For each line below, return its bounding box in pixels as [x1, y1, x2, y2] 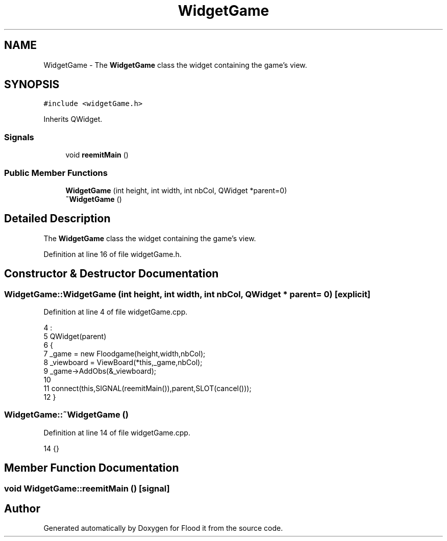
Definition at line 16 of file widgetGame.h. [43, 249, 182, 259]
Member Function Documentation [4, 461, 179, 475]
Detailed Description [4, 212, 111, 225]
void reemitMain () [65, 150, 129, 160]
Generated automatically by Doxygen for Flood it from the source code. [43, 524, 283, 533]
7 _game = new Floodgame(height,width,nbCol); [43, 349, 206, 358]
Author [4, 502, 40, 516]
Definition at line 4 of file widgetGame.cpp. [43, 307, 188, 316]
